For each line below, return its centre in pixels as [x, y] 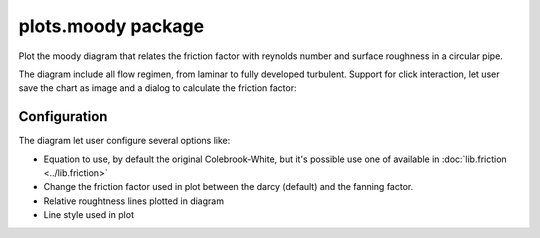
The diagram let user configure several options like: [124, 141]
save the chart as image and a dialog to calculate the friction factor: [157, 88]
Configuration [63, 116]
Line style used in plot [89, 215]
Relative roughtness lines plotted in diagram [134, 201]
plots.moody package [111, 26]
